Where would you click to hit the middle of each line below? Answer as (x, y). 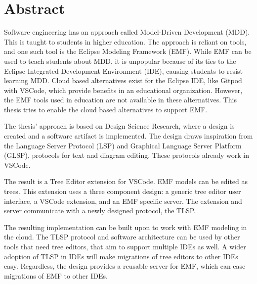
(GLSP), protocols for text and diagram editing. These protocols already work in (127, 155)
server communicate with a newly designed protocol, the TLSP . (100, 211)
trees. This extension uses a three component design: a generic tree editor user (123, 191)
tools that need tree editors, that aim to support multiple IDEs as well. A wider (125, 246)
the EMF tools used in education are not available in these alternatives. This (121, 100)
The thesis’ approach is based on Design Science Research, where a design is (119, 126)
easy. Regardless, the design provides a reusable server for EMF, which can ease (125, 266)
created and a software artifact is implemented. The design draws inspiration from (128, 136)
